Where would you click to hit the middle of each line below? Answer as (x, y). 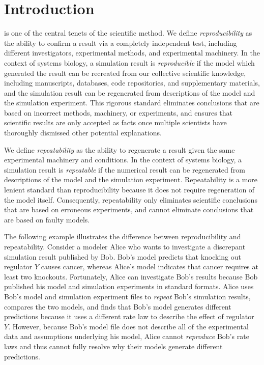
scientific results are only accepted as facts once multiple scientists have (115, 122)
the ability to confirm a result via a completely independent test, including (121, 43)
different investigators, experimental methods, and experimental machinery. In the (132, 53)
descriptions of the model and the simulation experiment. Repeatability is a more (131, 179)
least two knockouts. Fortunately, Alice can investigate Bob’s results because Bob (131, 276)
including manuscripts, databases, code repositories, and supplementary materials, (132, 83)
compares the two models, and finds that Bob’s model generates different (118, 306)
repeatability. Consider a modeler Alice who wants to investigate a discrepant (125, 246)
